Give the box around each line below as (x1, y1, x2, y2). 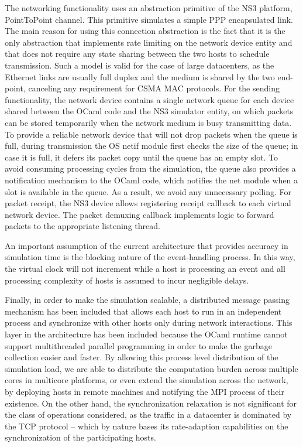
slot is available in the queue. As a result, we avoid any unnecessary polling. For (5, 185, 291, 197)
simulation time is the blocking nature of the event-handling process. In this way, (5, 251, 295, 263)
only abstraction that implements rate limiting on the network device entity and (5, 36, 292, 48)
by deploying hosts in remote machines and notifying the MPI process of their (5, 385, 284, 397)
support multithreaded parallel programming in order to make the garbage (5, 339, 272, 352)
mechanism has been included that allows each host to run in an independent (5, 305, 282, 317)
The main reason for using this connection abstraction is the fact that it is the (5, 25, 285, 37)
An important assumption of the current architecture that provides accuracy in (5, 239, 288, 251)
